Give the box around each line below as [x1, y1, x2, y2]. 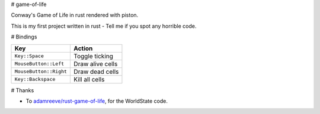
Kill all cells [73, 75, 105, 83]
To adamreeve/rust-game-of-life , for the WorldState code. [25, 97, 168, 105]
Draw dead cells [73, 67, 119, 76]
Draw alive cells [73, 60, 118, 68]
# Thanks [11, 86, 34, 94]
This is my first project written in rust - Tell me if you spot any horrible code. [11, 22, 197, 30]
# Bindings [11, 33, 37, 41]
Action [73, 44, 93, 53]
